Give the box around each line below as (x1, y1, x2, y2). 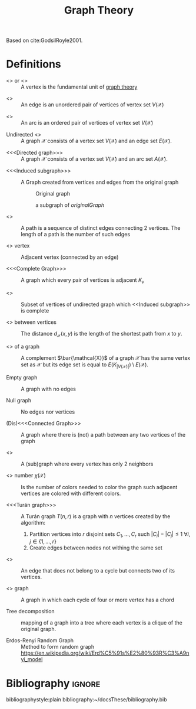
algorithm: (21, 519, 46, 526)
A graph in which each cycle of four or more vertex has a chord (21, 596, 175, 603)
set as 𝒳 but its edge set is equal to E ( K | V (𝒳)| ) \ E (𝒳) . (21, 361, 149, 369)
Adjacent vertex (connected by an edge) (21, 253, 119, 261)
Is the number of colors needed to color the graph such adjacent (21, 483, 178, 490)
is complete (21, 307, 49, 314)
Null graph (6, 396, 32, 404)
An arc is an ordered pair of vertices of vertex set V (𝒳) (21, 119, 154, 126)
